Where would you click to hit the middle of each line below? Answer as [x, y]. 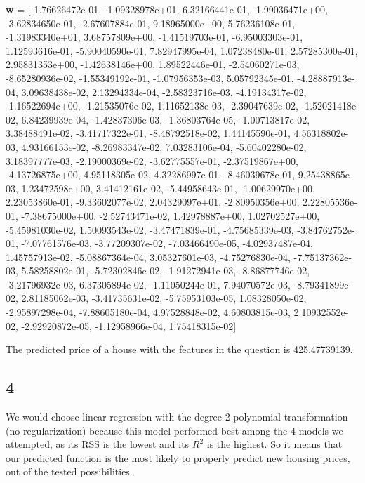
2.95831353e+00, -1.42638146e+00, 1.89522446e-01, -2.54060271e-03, [153, 64]
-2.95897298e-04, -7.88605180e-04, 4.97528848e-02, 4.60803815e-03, [148, 312]
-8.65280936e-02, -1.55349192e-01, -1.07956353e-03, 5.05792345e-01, [150, 78]
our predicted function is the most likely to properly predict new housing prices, [178, 457]
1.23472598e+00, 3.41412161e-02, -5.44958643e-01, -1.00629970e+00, [168, 188]
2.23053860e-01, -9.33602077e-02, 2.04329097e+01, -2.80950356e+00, [153, 202]
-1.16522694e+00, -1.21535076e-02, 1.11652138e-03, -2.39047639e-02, [152, 106]
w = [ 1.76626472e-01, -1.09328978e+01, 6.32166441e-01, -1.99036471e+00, [167, 9]
